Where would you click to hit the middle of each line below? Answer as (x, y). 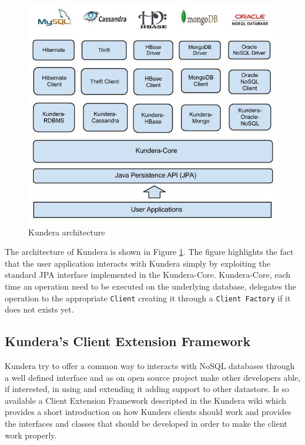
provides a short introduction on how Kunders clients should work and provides (148, 412)
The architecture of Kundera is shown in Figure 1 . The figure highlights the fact (149, 252)
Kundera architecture (67, 232)
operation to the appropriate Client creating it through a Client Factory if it (148, 298)
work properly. (31, 435)
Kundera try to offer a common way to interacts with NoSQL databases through (150, 366)
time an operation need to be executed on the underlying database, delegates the (150, 286)
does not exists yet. (39, 309)
